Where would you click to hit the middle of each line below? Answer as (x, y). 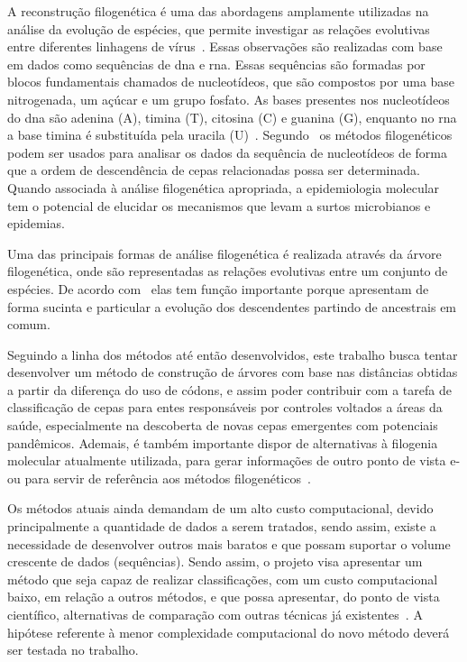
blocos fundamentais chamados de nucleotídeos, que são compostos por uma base (231, 82)
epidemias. (36, 223)
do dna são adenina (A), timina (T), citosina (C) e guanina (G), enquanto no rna (232, 117)
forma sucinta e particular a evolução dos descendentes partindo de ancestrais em (232, 306)
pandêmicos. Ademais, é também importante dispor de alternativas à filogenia (223, 442)
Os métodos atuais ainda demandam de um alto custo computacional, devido (220, 508)
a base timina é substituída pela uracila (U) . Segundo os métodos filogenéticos (230, 135)
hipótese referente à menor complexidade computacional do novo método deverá (229, 632)
